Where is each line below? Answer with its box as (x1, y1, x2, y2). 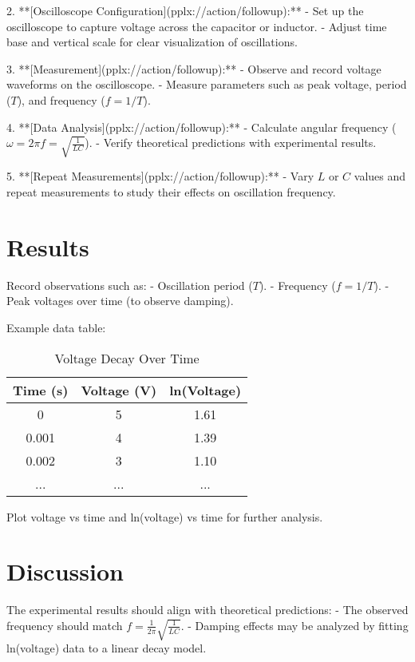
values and (354, 168, 406, 184)
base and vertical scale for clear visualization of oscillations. (6, 34, 298, 50)
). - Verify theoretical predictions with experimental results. (85, 134, 377, 151)
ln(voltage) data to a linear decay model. (6, 640, 207, 656)
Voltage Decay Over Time (54, 348, 200, 367)
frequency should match (6, 616, 123, 633)
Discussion (6, 555, 124, 588)
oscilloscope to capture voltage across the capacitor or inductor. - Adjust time (6, 18, 387, 34)
